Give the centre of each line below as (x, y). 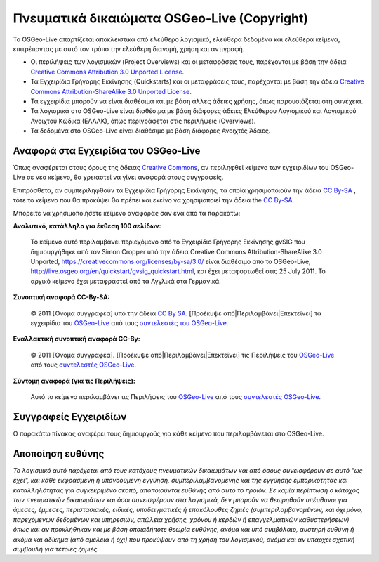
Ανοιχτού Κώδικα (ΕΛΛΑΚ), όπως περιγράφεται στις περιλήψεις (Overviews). (143, 121)
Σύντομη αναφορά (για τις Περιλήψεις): (74, 381)
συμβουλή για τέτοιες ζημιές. (56, 549)
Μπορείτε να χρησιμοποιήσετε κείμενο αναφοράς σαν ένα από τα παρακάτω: (127, 213)
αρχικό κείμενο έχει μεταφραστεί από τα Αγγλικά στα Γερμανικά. (126, 281)
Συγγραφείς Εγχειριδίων (70, 417)
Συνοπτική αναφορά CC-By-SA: (61, 297)
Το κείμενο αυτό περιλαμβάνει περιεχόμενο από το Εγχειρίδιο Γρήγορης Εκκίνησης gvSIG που (168, 242)
